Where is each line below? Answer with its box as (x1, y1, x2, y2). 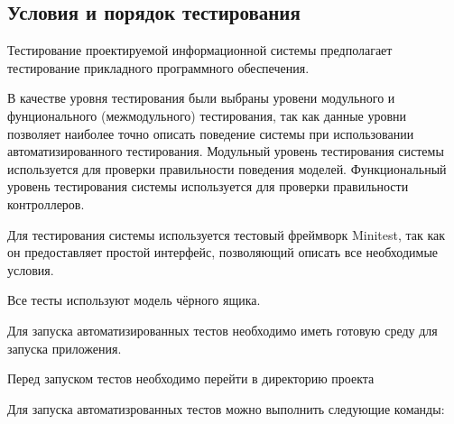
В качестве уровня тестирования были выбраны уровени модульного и (7, 88, 395, 107)
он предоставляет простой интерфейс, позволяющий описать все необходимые (7, 243, 439, 262)
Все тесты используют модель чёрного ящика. (7, 290, 261, 309)
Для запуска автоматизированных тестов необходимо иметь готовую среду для (7, 320, 438, 339)
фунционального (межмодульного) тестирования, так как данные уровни (7, 106, 407, 124)
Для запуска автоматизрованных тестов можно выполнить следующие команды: (7, 399, 445, 418)
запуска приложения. (7, 338, 122, 357)
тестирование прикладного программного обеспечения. (7, 58, 310, 77)
